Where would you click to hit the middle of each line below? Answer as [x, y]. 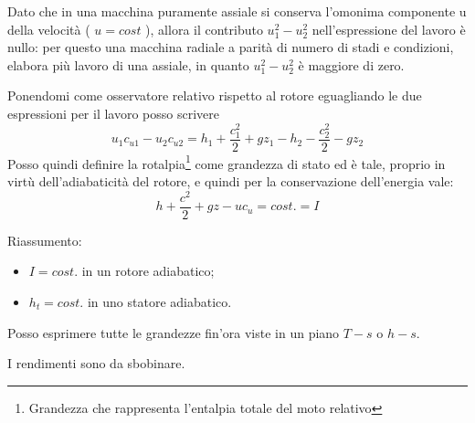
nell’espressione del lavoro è [389, 29]
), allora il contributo [204, 29]
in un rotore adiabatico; [148, 271]
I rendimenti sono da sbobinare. [96, 363]
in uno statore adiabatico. [159, 301]
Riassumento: [45, 240]
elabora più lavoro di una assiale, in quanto [128, 64]
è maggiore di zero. [351, 64]
